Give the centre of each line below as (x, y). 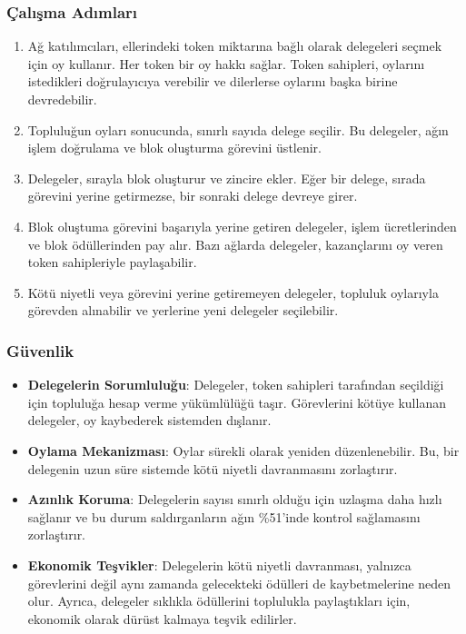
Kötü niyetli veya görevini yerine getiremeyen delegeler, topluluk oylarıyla (233, 292)
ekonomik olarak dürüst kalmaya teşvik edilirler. (162, 618)
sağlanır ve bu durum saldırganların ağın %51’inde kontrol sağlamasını (224, 516)
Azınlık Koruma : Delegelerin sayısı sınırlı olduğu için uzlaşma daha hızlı (235, 499)
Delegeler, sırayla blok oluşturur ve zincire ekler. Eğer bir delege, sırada (227, 178)
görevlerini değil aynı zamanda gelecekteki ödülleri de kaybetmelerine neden (239, 583)
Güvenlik (40, 350)
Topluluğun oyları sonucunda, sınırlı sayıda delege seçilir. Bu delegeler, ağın (238, 129)
